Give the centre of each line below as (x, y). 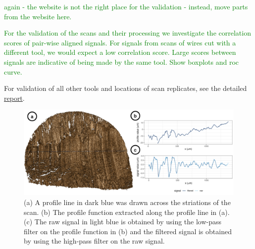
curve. (13, 71)
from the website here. (38, 16)
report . (14, 98)
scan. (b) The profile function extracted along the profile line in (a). (127, 212)
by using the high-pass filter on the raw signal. (94, 241)
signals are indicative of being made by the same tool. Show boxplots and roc (122, 62)
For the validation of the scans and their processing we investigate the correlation (127, 33)
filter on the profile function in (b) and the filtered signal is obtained (128, 231)
